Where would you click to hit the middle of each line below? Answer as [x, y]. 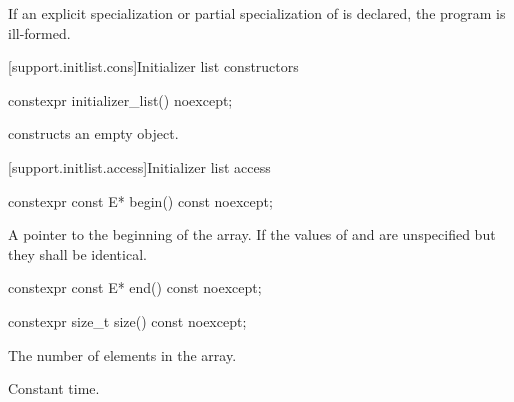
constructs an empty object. [93, 133]
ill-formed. [39, 32]
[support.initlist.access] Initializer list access [139, 166]
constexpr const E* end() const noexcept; [135, 287]
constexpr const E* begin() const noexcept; [140, 200]
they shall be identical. [77, 253]
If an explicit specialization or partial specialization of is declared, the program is [257, 13]
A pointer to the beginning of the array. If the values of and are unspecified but [252, 234]
